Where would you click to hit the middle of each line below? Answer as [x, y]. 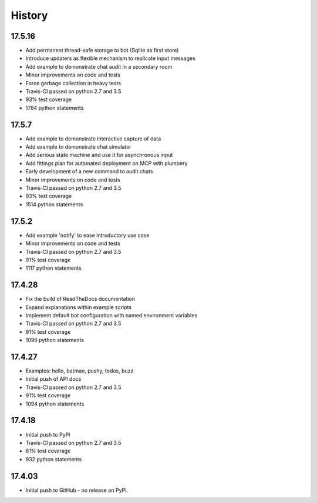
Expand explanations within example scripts [79, 307]
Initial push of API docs [53, 379]
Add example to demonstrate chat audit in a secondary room [99, 66]
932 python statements [54, 459]
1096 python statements [55, 340]
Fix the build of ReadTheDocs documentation [80, 299]
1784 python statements [55, 108]
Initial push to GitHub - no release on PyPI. [77, 490]
